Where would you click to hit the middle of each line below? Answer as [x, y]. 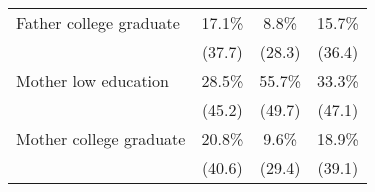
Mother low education [92, 80]
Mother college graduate [101, 138]
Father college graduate [98, 22]
